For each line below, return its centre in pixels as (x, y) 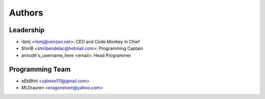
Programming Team (40, 69)
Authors (26, 13)
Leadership (27, 30)
